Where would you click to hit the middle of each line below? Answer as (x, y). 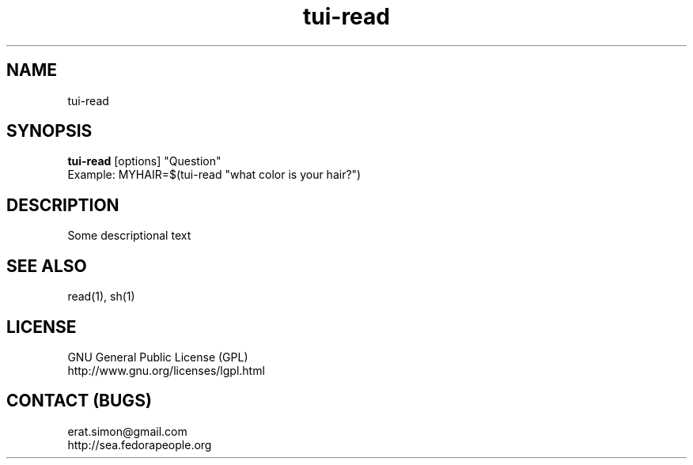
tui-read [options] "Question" (144, 161)
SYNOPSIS (49, 131)
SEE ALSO (47, 266)
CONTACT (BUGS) (79, 401)
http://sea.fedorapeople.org (140, 444)
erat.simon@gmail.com (127, 431)
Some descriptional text (129, 236)
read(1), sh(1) (101, 297)
